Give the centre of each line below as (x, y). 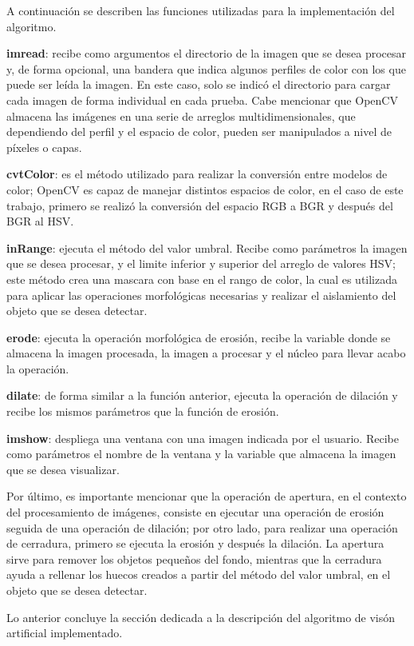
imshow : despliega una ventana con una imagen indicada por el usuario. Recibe (203, 438)
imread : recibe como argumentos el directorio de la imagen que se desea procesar (207, 53)
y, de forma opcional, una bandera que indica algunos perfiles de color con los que (206, 68)
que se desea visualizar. (63, 469)
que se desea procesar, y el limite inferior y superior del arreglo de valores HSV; (201, 263)
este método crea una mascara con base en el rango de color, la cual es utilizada (202, 279)
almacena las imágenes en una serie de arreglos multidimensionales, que (181, 116)
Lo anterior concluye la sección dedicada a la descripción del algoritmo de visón (201, 617)
